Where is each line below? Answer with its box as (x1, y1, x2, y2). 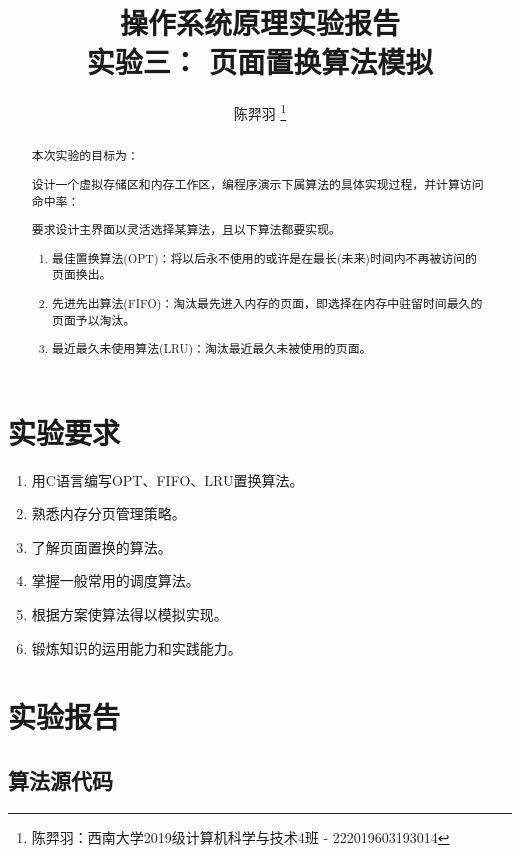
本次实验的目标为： (31, 147, 139, 164)
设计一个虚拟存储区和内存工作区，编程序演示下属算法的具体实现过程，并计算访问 (31, 175, 484, 192)
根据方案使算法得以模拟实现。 (31, 604, 228, 625)
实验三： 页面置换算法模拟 (86, 41, 434, 82)
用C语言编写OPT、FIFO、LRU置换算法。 (31, 469, 304, 490)
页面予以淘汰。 (52, 311, 136, 328)
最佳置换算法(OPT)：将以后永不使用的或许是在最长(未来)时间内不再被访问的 (52, 249, 477, 266)
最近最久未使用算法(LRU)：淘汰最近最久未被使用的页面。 (52, 340, 372, 357)
